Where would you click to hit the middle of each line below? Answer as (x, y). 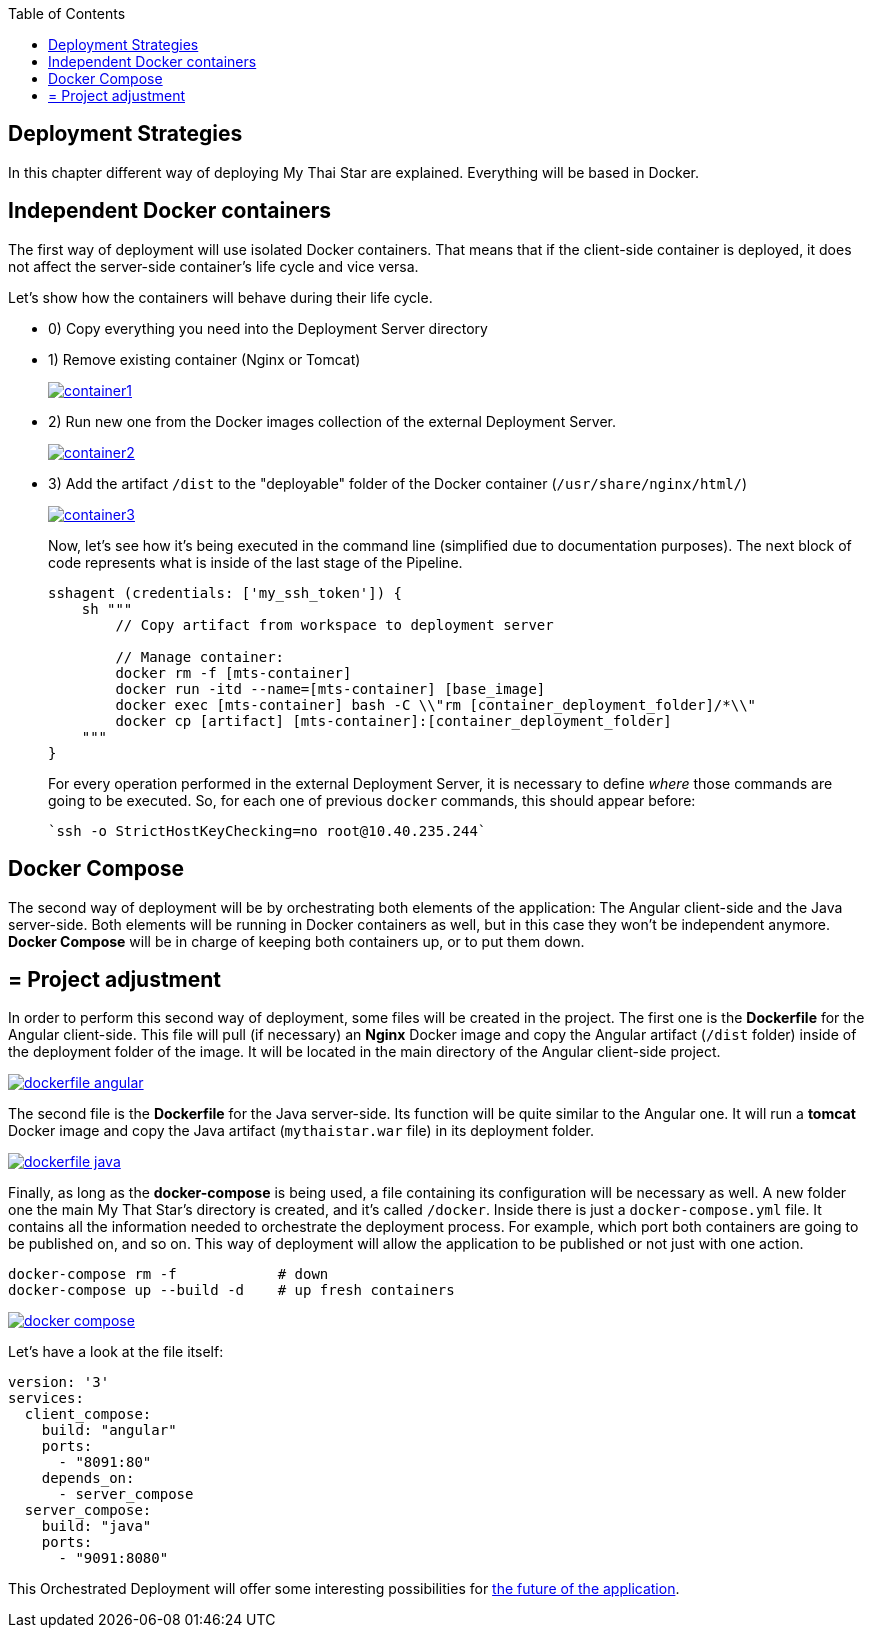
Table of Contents (67, 13)
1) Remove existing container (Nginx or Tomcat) (204, 359)
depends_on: (88, 1478)
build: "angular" (109, 1430)
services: (46, 1398)
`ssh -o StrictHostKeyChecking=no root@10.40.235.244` (267, 830)
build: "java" (96, 1526)
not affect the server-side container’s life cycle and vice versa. (213, 266)
